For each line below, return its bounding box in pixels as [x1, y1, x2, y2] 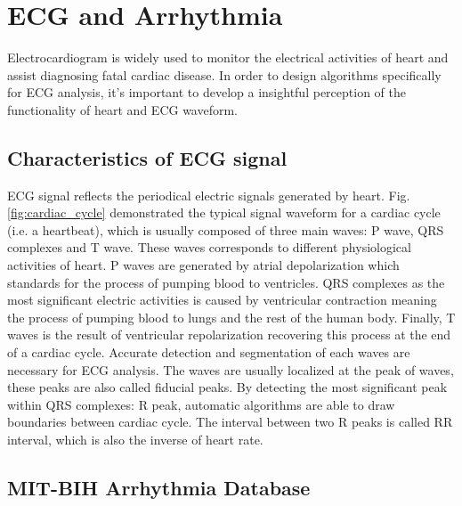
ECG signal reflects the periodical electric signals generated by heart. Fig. [7, 185, 410, 204]
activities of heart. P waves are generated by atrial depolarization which [7, 256, 400, 274]
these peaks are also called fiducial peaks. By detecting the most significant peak [7, 378, 448, 396]
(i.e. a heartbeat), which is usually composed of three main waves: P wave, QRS [7, 220, 444, 239]
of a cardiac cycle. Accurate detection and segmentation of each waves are [7, 343, 410, 362]
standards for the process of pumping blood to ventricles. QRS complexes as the [7, 273, 445, 291]
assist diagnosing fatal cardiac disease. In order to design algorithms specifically [7, 65, 442, 84]
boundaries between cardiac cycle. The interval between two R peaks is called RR [7, 412, 453, 431]
